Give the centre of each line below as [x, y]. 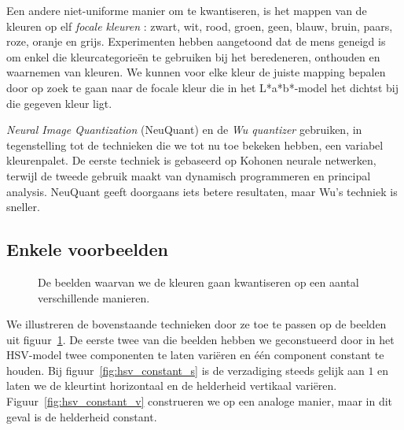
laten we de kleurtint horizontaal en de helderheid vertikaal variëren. [172, 386]
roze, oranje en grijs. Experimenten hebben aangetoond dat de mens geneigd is [196, 41]
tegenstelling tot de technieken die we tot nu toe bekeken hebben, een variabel [195, 145]
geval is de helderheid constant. [82, 416]
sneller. [23, 207]
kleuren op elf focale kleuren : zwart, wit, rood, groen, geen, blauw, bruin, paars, [200, 26]
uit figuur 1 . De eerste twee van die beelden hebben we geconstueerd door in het [200, 339]
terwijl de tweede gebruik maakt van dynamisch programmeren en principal [189, 175]
